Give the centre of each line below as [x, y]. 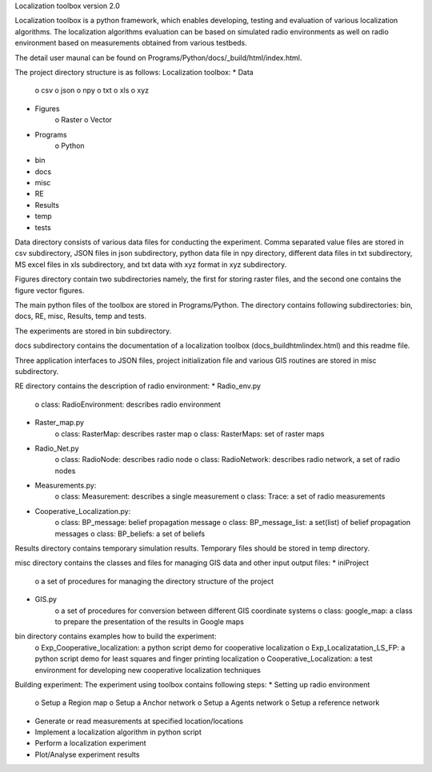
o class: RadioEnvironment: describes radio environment [128, 404]
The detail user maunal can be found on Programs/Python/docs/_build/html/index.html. [158, 58]
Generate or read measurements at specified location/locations [139, 721]
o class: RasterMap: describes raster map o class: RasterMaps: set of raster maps [190, 434]
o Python [70, 145]
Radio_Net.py [57, 448]
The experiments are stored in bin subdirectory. [93, 331]
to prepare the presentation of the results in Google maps [149, 621]
